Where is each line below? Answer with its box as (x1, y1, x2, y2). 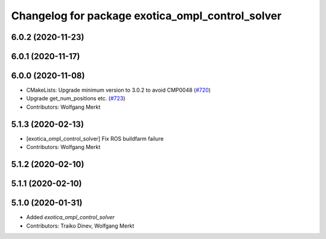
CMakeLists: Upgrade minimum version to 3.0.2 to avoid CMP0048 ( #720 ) (26, 86, 211, 94)
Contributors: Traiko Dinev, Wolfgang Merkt (26, 222, 135, 229)
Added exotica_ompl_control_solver (26, 214, 115, 221)
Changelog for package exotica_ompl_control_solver (11, 9, 282, 22)
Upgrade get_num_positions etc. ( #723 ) (26, 95, 126, 102)
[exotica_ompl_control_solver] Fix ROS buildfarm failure (26, 135, 164, 142)
